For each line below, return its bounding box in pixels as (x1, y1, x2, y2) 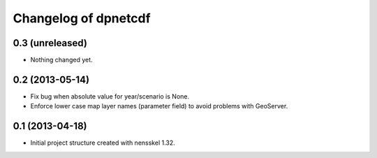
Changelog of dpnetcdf (13, 10, 151, 26)
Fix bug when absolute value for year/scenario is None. (30, 92, 190, 101)
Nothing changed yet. (30, 56, 94, 64)
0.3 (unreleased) (13, 37, 87, 49)
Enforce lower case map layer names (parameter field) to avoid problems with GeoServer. (30, 102, 288, 110)
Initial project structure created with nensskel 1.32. (30, 138, 176, 147)
